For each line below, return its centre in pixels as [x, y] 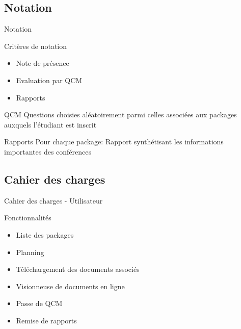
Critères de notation [36, 46]
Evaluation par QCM [49, 80]
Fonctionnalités [28, 218]
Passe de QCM [39, 303]
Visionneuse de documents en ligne [70, 286]
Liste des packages [45, 234]
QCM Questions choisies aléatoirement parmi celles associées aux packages [120, 115]
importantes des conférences [48, 151]
